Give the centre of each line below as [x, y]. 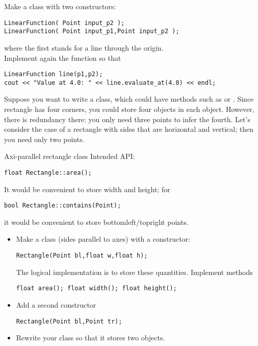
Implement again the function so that [63, 57]
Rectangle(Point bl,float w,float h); [82, 256]
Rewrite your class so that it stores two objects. [91, 338]
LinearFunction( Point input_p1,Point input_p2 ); [92, 31]
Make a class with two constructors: [60, 6]
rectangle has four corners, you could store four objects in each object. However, [129, 109]
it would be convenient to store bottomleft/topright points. [96, 222]
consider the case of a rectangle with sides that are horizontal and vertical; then [129, 129]
